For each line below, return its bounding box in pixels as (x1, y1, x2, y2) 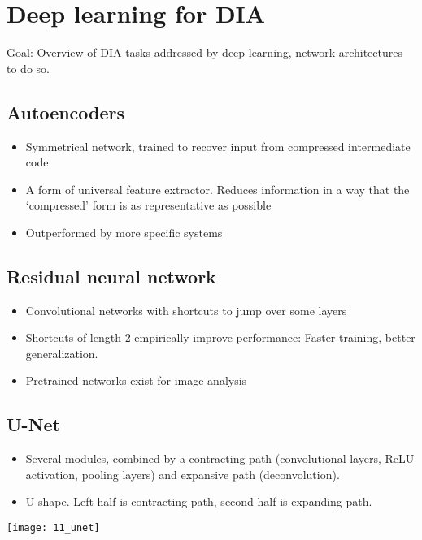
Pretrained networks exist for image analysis (25, 372, 247, 389)
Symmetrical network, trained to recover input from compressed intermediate (25, 137, 411, 154)
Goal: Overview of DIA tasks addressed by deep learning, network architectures (7, 44, 403, 61)
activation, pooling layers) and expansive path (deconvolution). (25, 465, 340, 482)
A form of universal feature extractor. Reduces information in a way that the (25, 180, 410, 197)
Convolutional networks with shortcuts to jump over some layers (25, 301, 347, 318)
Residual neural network (7, 263, 216, 288)
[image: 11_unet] (7, 522, 100, 534)
